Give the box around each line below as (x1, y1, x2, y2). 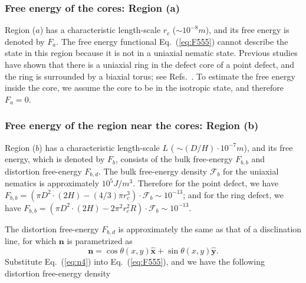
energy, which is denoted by (5, 153, 105, 165)
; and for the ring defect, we (183, 188, 284, 200)
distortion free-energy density (5, 266, 111, 279)
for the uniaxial (223, 164, 279, 177)
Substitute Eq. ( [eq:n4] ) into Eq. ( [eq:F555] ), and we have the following (5, 255, 265, 267)
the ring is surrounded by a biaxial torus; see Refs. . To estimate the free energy (5, 70, 295, 82)
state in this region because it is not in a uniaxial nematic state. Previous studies (5, 47, 298, 59)
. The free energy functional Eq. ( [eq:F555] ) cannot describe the (56, 35, 288, 47)
